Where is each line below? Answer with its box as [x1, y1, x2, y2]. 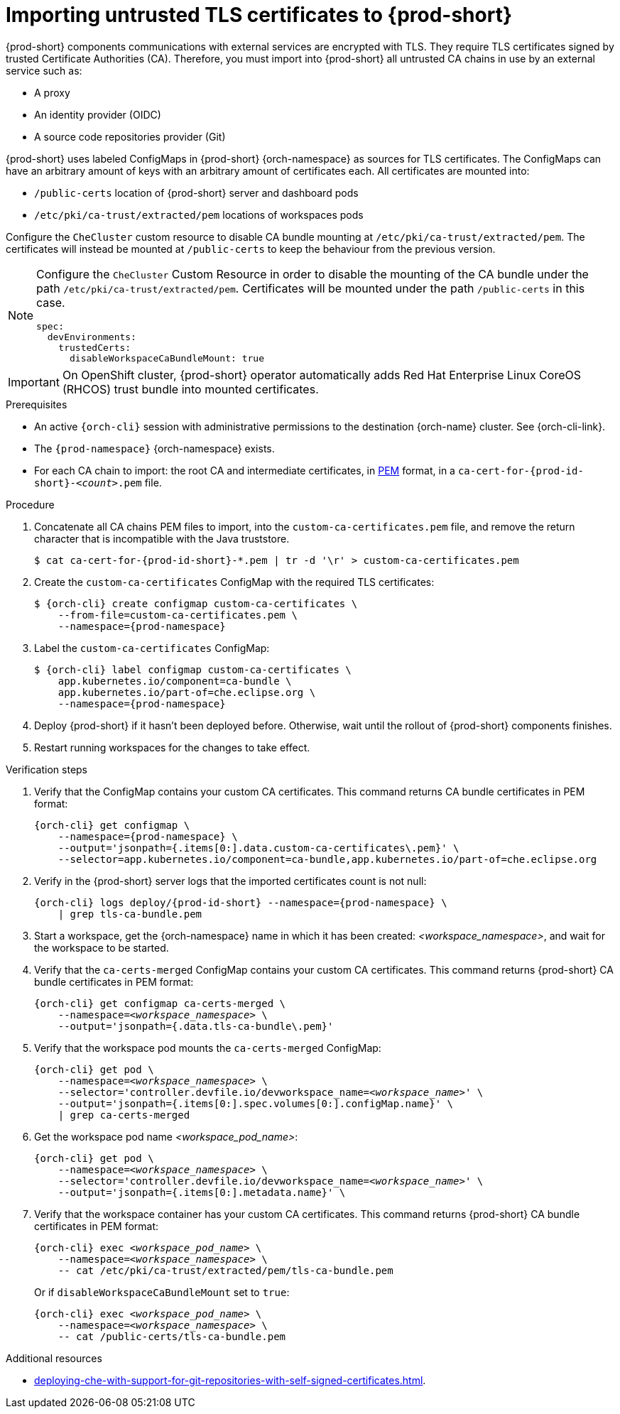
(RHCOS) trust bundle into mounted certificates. [62, 381, 319, 396]
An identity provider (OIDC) [34, 108, 161, 121]
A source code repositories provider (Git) [34, 130, 226, 143]
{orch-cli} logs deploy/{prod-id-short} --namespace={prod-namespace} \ [34, 896, 447, 908]
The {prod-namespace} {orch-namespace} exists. [34, 442, 275, 455]
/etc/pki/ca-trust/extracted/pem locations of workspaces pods [34, 208, 364, 221]
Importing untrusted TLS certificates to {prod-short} [6, 3, 513, 27]
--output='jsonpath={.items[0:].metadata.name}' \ [58, 1186, 346, 1198]
